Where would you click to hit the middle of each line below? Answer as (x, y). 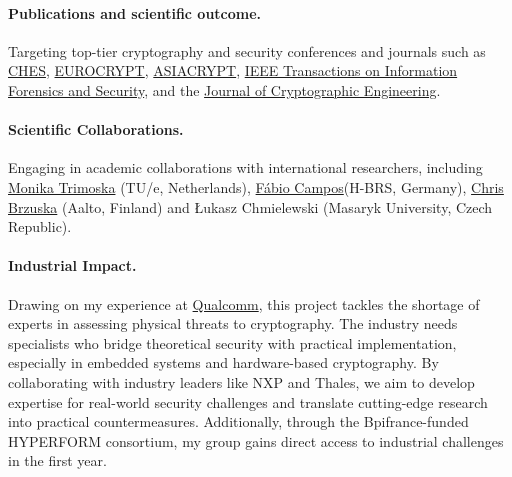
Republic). (40, 226)
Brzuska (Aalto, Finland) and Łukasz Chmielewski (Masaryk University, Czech (250, 206)
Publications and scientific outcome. (135, 12)
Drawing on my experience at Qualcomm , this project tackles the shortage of (244, 303)
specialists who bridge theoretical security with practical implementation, (232, 342)
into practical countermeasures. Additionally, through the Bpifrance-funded (238, 421)
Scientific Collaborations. (96, 129)
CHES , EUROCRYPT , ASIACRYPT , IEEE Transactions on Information (233, 70)
